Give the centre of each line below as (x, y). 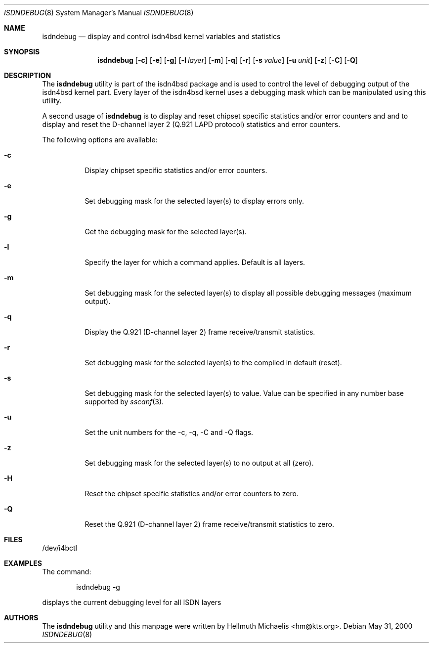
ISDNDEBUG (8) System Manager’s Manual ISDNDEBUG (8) (99, 13)
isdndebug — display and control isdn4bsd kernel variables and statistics (161, 36)
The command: (67, 572)
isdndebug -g (98, 587)
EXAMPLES (23, 563)
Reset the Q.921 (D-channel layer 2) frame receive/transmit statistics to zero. (209, 524)
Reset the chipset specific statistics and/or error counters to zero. (192, 494)
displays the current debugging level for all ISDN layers (132, 602)
